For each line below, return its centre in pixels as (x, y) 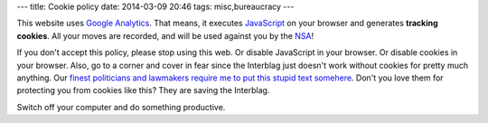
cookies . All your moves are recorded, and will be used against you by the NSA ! (165, 35)
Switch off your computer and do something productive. (121, 107)
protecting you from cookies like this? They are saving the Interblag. (143, 90)
